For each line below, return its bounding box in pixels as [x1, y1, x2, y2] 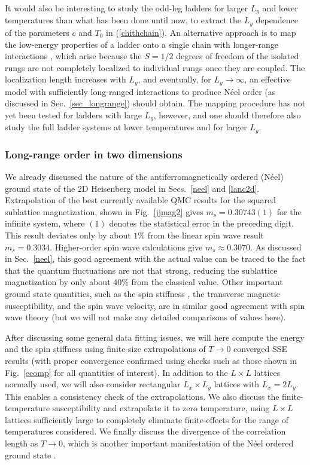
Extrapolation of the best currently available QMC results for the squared [5, 194, 276, 206]
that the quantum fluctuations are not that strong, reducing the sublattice [5, 264, 278, 276]
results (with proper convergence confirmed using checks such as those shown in [5, 354, 297, 366]
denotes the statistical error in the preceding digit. [109, 217, 294, 230]
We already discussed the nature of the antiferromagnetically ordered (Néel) [5, 170, 284, 183]
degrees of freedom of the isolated [176, 50, 299, 62]
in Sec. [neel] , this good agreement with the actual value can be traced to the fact [5, 252, 306, 265]
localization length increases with [5, 73, 126, 85]
